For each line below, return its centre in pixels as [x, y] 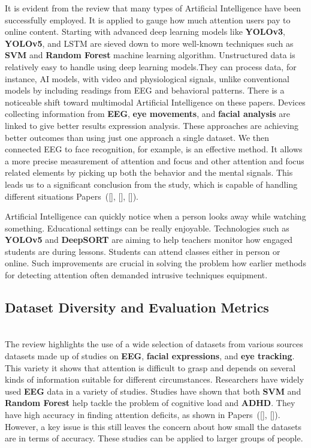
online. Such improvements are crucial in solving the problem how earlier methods [155, 263]
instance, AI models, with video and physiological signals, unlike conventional [147, 78]
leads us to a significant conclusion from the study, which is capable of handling [151, 184]
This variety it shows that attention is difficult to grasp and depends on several [150, 367]
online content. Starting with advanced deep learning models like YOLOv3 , [145, 31]
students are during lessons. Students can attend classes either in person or [143, 251]
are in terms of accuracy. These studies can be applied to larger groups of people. [154, 438]
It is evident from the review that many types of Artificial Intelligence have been [153, 8]
